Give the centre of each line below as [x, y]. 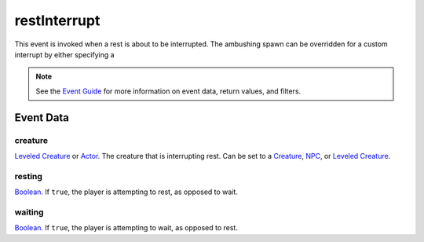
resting [29, 176]
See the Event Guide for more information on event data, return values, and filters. [168, 91]
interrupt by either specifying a [64, 54]
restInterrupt [57, 20]
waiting [29, 212]
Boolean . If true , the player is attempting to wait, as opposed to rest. [126, 228]
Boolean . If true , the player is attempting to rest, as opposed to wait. [126, 192]
